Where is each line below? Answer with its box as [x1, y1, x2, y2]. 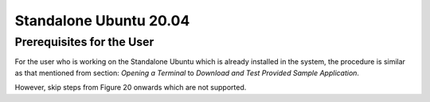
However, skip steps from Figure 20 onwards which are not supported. [14, 83, 247, 93]
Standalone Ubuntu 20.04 [14, 12, 190, 29]
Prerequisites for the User [14, 35, 154, 49]
